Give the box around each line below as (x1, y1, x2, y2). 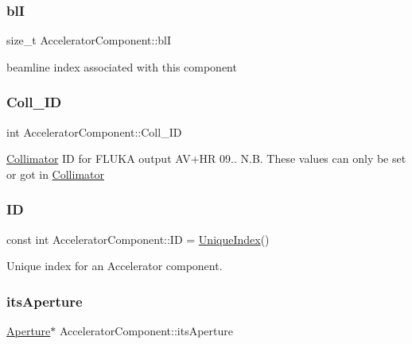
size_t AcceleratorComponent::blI (6, 32, 172, 48)
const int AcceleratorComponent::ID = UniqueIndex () (6, 230, 270, 247)
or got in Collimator (6, 165, 104, 182)
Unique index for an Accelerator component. (6, 257, 223, 274)
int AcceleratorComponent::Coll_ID (6, 123, 182, 140)
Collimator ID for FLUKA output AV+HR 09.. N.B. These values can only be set (6, 150, 406, 167)
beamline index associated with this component (6, 58, 237, 75)
